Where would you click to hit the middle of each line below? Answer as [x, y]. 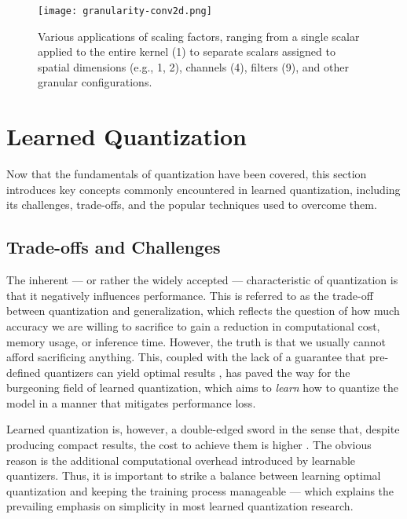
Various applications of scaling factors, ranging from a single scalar [199, 36]
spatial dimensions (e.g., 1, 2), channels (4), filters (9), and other [193, 66]
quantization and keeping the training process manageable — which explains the [200, 490]
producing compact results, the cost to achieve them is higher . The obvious [189, 445]
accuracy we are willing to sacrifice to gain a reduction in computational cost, [193, 325]
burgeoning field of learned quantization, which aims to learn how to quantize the [203, 387]
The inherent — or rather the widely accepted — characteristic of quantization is [202, 280]
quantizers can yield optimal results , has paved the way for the [197, 372]
